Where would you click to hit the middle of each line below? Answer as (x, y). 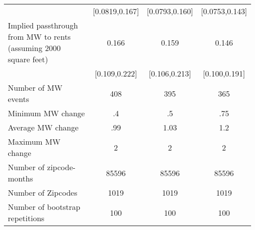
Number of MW (35, 88)
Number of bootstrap (44, 207)
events (19, 99)
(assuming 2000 (34, 48)
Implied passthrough (43, 25)
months (21, 178)
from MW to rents (39, 37)
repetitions (26, 218)
